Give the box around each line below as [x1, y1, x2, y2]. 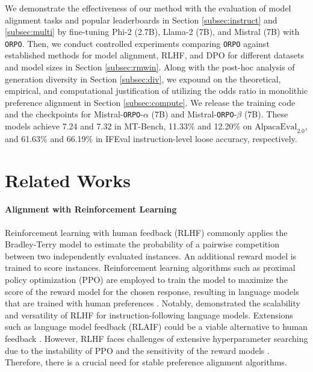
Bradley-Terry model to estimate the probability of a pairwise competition [5, 238, 279, 250]
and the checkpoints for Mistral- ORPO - [5, 108, 143, 120]
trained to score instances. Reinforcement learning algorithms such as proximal [5, 261, 296, 274]
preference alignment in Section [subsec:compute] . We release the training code [5, 96, 296, 108]
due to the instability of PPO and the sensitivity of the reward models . [5, 344, 270, 356]
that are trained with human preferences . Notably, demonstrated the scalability [5, 297, 300, 309]
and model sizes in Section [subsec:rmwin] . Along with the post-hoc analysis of [5, 61, 295, 73]
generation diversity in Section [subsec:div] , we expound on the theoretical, [5, 72, 281, 85]
